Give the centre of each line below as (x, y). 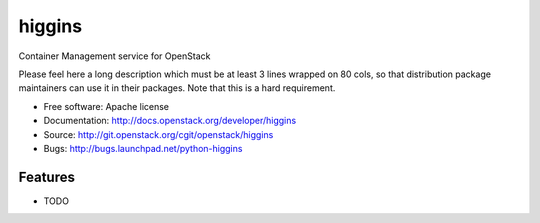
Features (46, 176)
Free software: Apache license (106, 106)
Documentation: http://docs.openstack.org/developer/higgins (170, 121)
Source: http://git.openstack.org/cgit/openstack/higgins (158, 134)
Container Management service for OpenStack (114, 56)
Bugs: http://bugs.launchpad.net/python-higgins (143, 148)
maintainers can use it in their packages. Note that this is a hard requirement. (177, 88)
